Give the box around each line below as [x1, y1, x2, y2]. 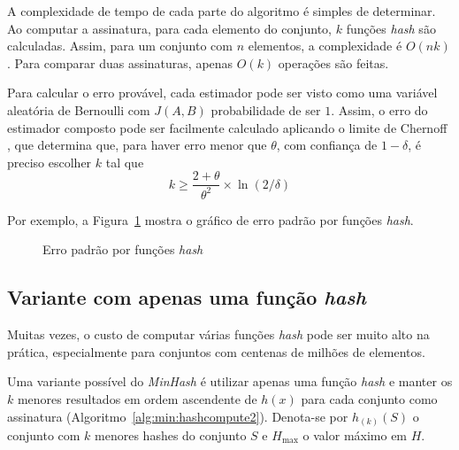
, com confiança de [276, 136, 378, 154]
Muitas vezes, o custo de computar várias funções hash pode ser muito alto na [7, 325, 430, 344]
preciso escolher [7, 152, 92, 171]
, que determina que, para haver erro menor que [7, 136, 267, 154]
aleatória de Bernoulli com [7, 100, 150, 119]
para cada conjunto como [301, 389, 438, 407]
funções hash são [346, 19, 436, 37]
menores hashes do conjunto [95, 426, 247, 445]
